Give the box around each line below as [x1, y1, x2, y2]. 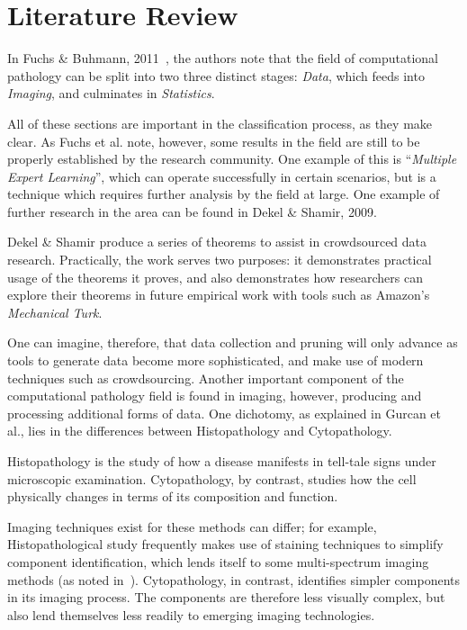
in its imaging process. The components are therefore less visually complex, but [7, 588, 445, 607]
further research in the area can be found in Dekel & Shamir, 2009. [7, 202, 377, 220]
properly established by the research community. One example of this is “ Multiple [7, 149, 457, 168]
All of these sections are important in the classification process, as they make [7, 113, 433, 132]
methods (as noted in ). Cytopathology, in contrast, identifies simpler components [7, 570, 461, 589]
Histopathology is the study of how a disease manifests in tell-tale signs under [7, 452, 436, 470]
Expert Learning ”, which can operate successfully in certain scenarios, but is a [7, 166, 436, 185]
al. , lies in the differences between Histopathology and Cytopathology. [7, 421, 392, 440]
